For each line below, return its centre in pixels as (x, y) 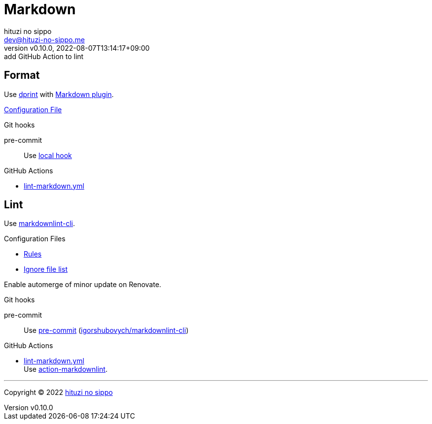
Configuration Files (35, 239)
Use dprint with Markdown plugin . (59, 94)
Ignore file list (46, 269)
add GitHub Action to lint (44, 56)
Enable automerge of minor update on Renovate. (83, 285)
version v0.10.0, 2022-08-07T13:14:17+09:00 (77, 48)
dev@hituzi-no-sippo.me (44, 39)
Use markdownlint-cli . (39, 224)
